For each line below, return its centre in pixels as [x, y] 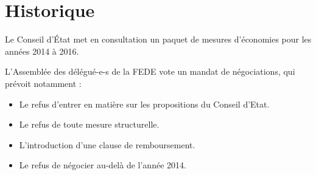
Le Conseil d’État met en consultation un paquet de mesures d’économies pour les [158, 39]
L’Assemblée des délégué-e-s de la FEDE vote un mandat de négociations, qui [150, 71]
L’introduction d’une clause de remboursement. [107, 144]
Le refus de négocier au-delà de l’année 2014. [103, 165]
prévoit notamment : [43, 83]
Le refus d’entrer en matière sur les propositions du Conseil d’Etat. [144, 104]
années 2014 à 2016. [42, 51]
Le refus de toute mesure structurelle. [89, 124]
